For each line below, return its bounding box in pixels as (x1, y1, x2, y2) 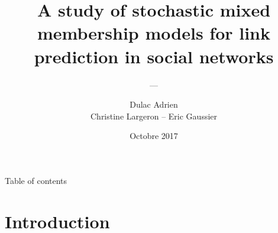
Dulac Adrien (130, 98, 178, 111)
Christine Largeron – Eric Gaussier (90, 109, 218, 122)
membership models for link (37, 21, 270, 45)
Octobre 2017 (130, 130, 178, 142)
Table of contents (5, 174, 67, 186)
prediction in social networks (34, 44, 274, 68)
